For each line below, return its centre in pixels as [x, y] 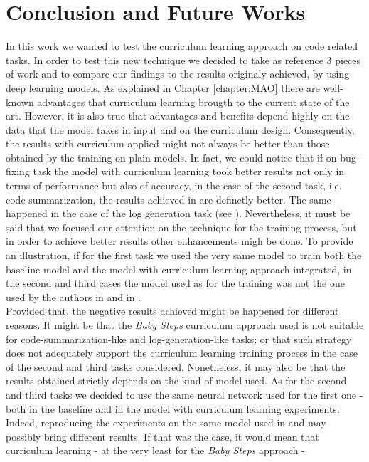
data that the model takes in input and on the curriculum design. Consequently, [180, 129]
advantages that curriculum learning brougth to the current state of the [193, 101]
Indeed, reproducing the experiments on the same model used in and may [166, 422]
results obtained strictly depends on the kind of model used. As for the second [176, 380]
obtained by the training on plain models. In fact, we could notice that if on [171, 157]
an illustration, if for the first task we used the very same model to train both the [184, 255]
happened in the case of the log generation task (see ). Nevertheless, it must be [178, 213]
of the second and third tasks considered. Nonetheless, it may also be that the [176, 366]
